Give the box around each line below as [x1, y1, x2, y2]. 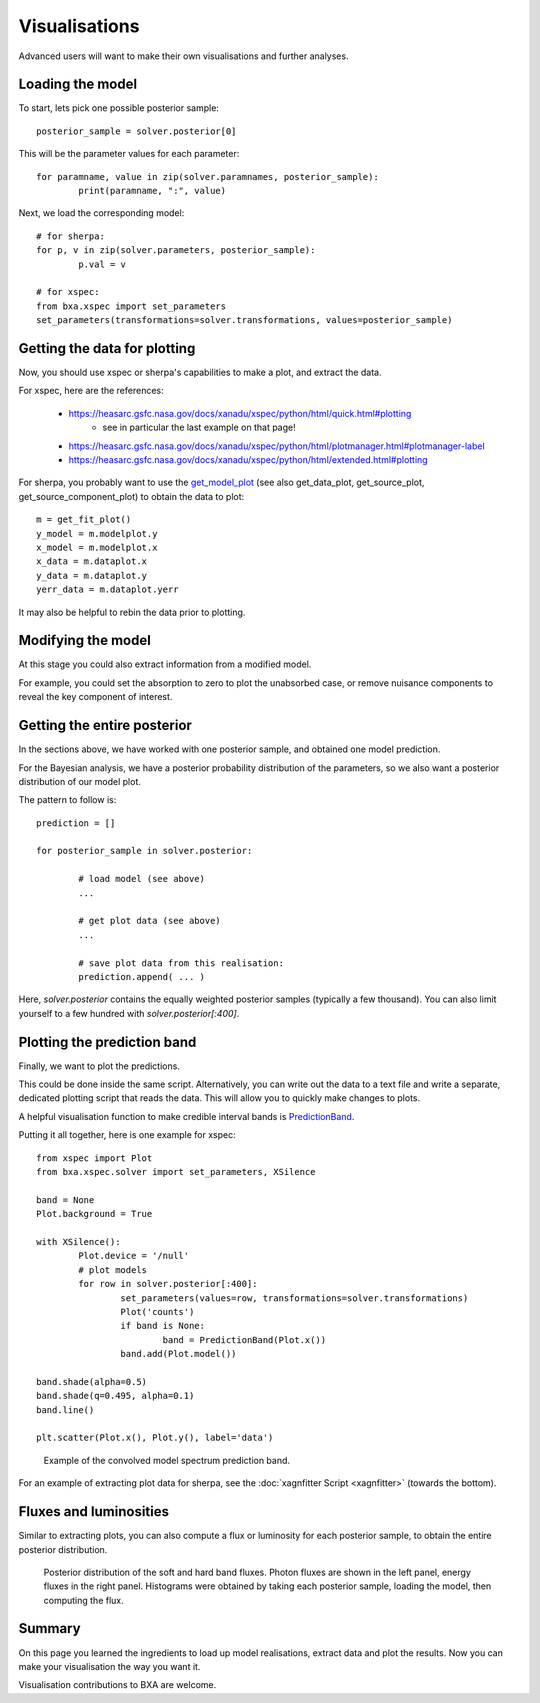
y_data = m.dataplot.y [36, 570, 148, 581]
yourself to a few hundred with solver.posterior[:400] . [18, 1007, 240, 1019]
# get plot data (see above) [78, 915, 222, 927]
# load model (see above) [78, 873, 205, 885]
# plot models [78, 1264, 148, 1275]
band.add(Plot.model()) [120, 1348, 237, 1360]
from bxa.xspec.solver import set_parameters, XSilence [36, 1166, 316, 1177]
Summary [18, 1620, 81, 1637]
